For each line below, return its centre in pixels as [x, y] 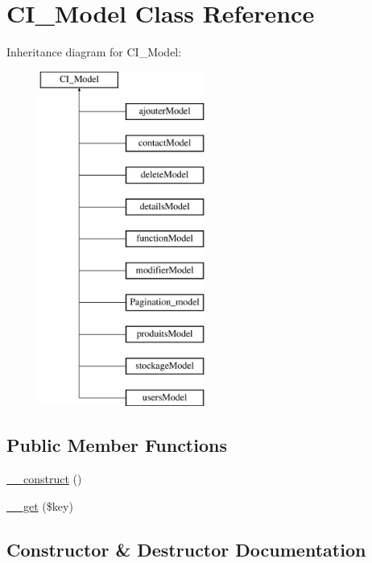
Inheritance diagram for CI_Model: [94, 52]
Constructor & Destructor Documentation [186, 549]
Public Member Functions [117, 445]
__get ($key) [40, 505]
